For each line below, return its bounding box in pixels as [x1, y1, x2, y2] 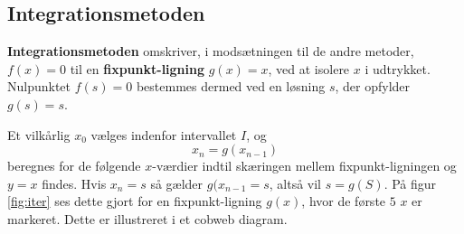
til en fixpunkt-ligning [70, 59, 205, 78]
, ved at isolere [268, 59, 350, 78]
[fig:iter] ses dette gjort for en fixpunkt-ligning [7, 192, 262, 211]
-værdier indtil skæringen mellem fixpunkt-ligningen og [152, 156, 457, 175]
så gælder [150, 173, 204, 192]
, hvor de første [301, 192, 386, 211]
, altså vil [269, 173, 322, 192]
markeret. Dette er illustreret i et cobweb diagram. [7, 209, 288, 228]
